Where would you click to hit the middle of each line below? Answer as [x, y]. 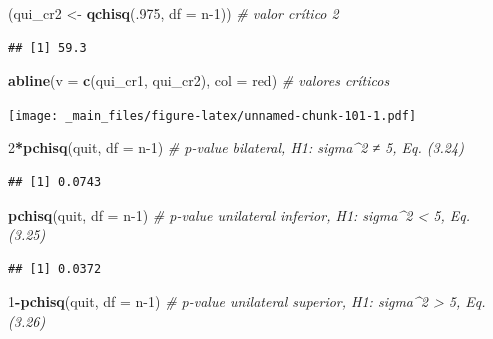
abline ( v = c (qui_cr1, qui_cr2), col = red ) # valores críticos [199, 80]
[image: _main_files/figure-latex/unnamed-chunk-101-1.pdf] [212, 115]
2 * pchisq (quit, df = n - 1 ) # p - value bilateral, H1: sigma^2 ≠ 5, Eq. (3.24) [236, 147]
